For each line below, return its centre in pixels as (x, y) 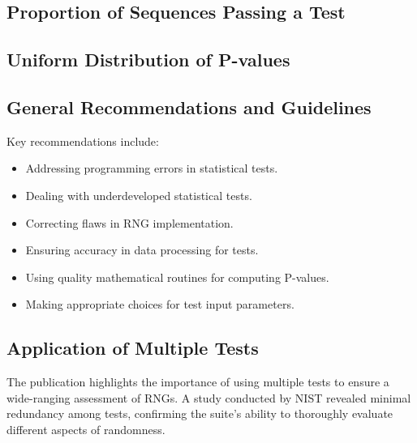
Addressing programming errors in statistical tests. (152, 168)
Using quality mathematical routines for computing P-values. (177, 277)
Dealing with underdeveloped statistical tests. (139, 195)
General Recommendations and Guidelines (189, 106)
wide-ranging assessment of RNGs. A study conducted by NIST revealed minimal (209, 397)
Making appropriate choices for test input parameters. (160, 304)
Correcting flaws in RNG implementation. (129, 222)
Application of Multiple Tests (133, 348)
